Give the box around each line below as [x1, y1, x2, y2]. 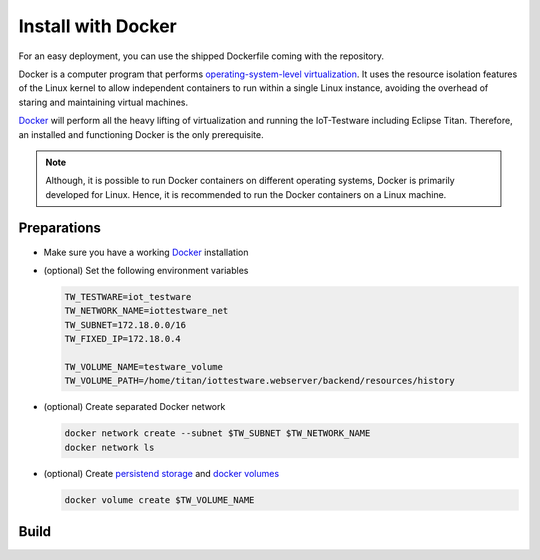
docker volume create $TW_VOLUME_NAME [64, 494, 255, 505]
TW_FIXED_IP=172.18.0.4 [64, 333, 182, 345]
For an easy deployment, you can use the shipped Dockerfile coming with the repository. [18, 50, 385, 62]
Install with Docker [18, 15, 177, 37]
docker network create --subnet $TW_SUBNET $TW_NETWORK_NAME [64, 428, 371, 439]
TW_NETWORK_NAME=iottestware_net [64, 305, 229, 317]
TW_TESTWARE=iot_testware [64, 291, 192, 302]
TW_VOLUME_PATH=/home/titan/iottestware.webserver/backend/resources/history [64, 375, 455, 387]
